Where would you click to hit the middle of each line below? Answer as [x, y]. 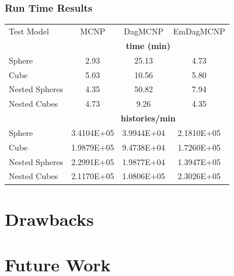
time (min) [148, 45]
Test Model [29, 31]
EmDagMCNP [199, 31]
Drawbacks [49, 219]
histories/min [148, 118]
